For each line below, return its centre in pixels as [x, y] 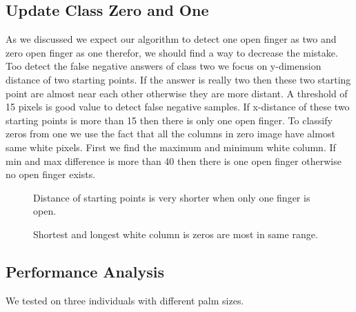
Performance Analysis [85, 271]
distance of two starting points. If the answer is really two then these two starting [178, 79]
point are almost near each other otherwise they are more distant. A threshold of [177, 93]
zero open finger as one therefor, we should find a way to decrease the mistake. [172, 52]
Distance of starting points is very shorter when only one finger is [172, 197]
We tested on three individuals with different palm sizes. [125, 300]
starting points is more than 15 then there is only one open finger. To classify [169, 120]
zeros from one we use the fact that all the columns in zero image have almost [170, 134]
